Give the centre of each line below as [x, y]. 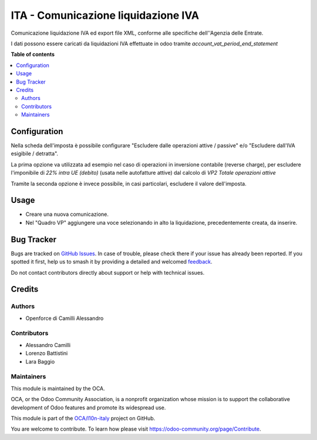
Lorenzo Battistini [47, 354]
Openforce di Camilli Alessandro [65, 318]
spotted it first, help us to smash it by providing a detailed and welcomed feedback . [112, 262]
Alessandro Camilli [48, 345]
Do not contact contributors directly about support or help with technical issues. [108, 272]
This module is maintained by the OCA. [58, 388]
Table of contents [33, 54]
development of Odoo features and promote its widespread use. [88, 407]
